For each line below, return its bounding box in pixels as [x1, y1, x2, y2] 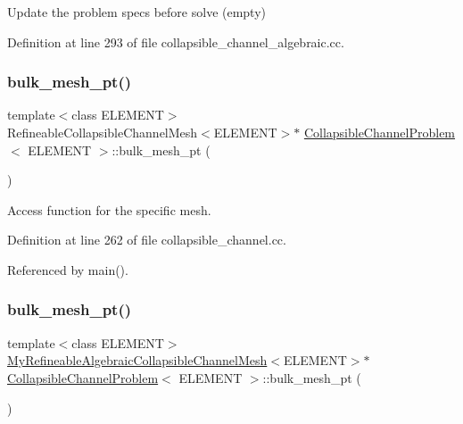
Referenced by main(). [7, 260, 128, 279]
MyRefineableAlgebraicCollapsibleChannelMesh [7, 351, 268, 370]
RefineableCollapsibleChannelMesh [7, 123, 198, 141]
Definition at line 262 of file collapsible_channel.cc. [7, 230, 286, 249]
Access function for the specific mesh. [7, 200, 211, 219]
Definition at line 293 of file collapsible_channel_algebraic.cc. [7, 32, 344, 51]
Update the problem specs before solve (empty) [7, 3, 267, 21]
